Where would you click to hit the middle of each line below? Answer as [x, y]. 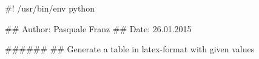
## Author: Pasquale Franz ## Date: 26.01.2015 [98, 28]
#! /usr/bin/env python [50, 8]
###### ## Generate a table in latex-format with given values [130, 49]
